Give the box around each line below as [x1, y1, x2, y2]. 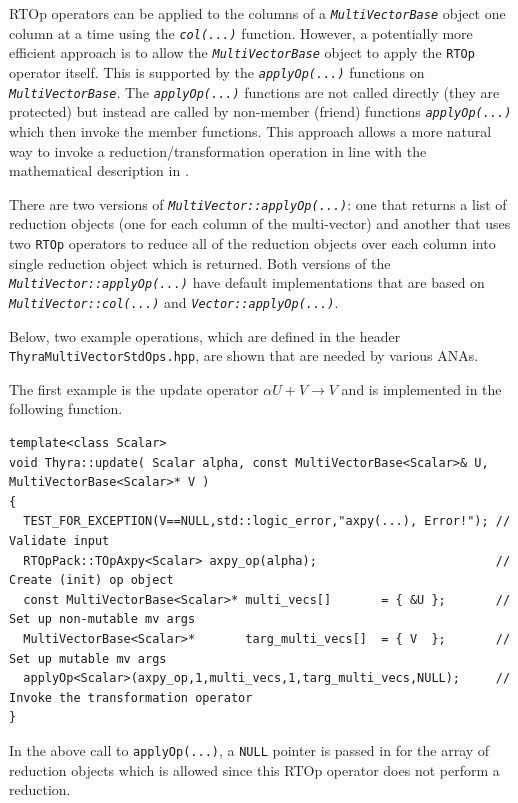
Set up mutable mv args [9, 651, 167, 666]
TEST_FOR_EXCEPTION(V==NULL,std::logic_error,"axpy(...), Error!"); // [23, 514, 511, 529]
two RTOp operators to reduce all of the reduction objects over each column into [9, 232, 496, 253]
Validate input [9, 533, 110, 548]
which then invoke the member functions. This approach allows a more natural [9, 120, 492, 141]
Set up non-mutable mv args [9, 612, 196, 627]
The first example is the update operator [9, 378, 259, 399]
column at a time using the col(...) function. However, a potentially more [9, 22, 473, 43]
